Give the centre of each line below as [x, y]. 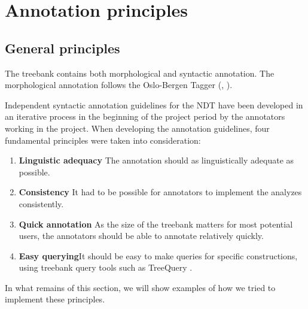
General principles [62, 48]
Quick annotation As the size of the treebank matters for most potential [156, 224]
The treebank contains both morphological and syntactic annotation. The [140, 73]
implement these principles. [55, 299]
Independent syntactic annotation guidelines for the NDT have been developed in [154, 104]
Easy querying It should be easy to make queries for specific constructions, [158, 255]
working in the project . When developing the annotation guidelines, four [137, 128]
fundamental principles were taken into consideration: [103, 140]
